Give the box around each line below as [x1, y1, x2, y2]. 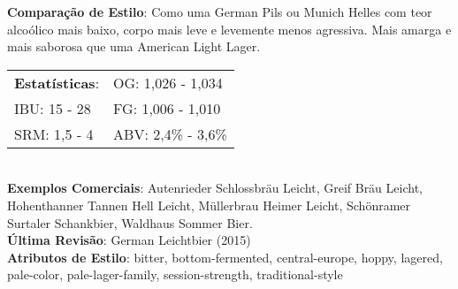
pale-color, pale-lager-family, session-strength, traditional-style [7, 265, 343, 284]
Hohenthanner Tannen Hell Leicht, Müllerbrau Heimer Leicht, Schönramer [7, 195, 411, 214]
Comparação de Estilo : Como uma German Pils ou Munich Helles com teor [7, 3, 432, 20]
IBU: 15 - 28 [14, 97, 91, 118]
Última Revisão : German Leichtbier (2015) [7, 231, 251, 249]
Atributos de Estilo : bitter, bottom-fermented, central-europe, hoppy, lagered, [7, 247, 443, 266]
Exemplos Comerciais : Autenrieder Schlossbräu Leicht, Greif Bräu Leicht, [7, 179, 423, 197]
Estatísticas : [14, 72, 100, 93]
